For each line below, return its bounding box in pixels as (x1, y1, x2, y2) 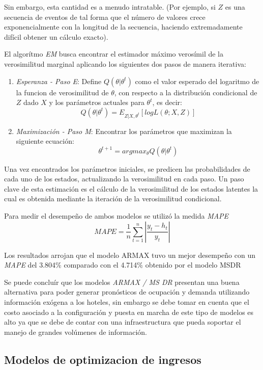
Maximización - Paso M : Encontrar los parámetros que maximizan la (16, 125, 232, 136)
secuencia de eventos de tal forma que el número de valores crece (4, 11, 206, 22)
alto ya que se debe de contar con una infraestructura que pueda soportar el (4, 316, 241, 327)
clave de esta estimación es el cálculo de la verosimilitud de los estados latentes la (4, 183, 258, 194)
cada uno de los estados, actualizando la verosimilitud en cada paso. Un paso (4, 173, 244, 184)
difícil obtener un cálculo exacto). (4, 31, 108, 42)
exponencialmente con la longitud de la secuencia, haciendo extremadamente (4, 21, 243, 32)
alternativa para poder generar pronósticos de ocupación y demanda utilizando (4, 286, 250, 297)
